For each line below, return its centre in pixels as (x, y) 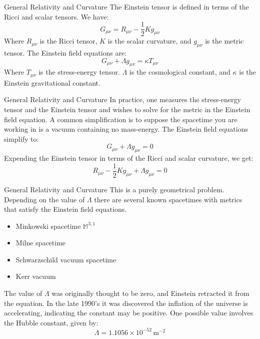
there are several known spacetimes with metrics (168, 199)
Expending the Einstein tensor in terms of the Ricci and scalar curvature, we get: (129, 158)
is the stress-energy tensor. (79, 72)
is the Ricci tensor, (68, 41)
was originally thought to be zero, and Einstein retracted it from (150, 293)
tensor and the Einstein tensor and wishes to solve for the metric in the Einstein (127, 109)
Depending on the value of (44, 199)
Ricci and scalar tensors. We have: (56, 16)
